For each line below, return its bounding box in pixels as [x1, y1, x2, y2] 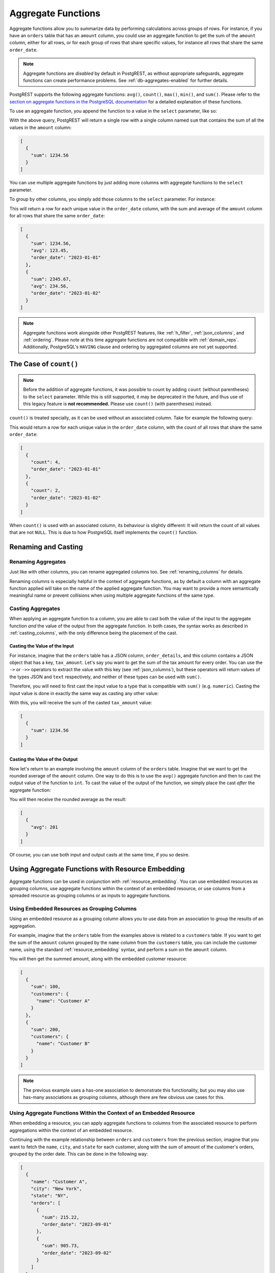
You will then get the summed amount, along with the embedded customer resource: [9, 956, 187, 962]
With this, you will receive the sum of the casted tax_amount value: [9, 699, 152, 705]
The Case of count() [9, 359, 79, 369]
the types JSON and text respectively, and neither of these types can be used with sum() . [9, 674, 202, 680]
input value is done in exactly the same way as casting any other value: [9, 690, 159, 696]
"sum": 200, [31, 1027, 61, 1032]
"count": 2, [31, 488, 61, 493]
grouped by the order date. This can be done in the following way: [9, 1151, 148, 1157]
